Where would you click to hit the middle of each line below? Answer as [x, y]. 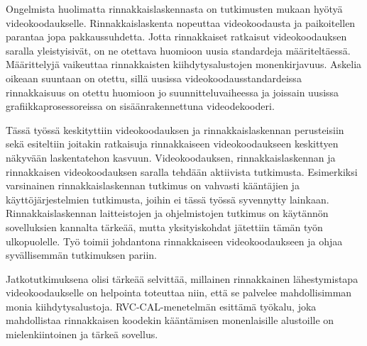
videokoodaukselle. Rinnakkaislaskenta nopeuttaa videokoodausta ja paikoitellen [181, 22]
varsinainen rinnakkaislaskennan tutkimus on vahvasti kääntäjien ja [153, 185]
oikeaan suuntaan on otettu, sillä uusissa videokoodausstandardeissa [154, 78]
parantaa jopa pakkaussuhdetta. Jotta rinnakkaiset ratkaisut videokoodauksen [176, 37]
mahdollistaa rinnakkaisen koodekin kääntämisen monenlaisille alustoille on [170, 320]
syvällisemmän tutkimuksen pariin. [82, 255]
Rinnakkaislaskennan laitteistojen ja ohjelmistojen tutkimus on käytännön [167, 213]
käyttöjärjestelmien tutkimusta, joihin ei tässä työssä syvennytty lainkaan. [168, 199]
